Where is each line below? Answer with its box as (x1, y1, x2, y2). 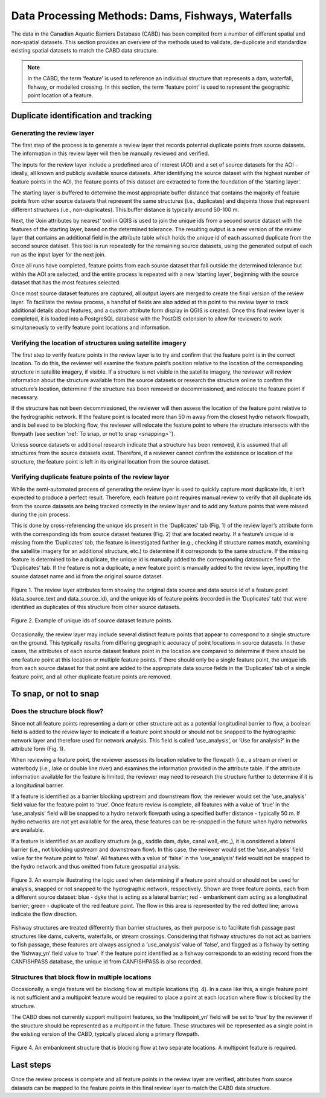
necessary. (11, 393, 39, 401)
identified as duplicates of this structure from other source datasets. (11, 603, 181, 610)
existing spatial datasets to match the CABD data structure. (11, 47, 158, 54)
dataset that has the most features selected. (11, 278, 121, 286)
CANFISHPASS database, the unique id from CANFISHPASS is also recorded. (11, 957, 202, 965)
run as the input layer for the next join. (11, 251, 106, 258)
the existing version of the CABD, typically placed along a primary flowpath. (11, 1030, 199, 1038)
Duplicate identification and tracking (11, 110, 152, 121)
